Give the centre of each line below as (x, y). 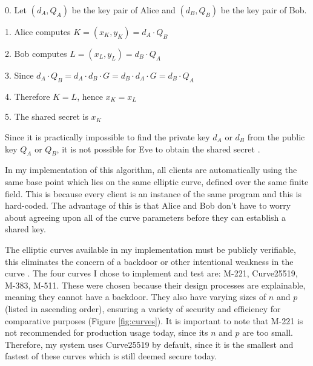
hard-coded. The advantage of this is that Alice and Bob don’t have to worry (148, 205)
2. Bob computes (36, 53)
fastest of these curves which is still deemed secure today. (111, 356)
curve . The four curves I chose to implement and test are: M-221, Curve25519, (151, 273)
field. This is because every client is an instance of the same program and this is (153, 193)
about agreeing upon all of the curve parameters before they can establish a (145, 217)
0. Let (16, 10)
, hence (90, 96)
